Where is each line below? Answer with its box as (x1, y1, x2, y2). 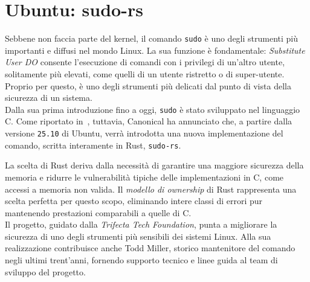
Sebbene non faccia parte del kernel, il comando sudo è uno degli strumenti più (5, 32, 299, 45)
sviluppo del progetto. (5, 265, 86, 278)
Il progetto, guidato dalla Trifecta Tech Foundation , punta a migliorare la (5, 218, 277, 231)
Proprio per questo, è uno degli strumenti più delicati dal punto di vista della (5, 79, 291, 92)
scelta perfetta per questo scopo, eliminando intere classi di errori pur (5, 194, 263, 207)
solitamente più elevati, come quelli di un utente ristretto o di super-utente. (5, 67, 285, 80)
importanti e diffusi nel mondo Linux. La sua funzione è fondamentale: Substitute (5, 43, 305, 56)
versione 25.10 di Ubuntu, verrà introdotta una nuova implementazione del (5, 127, 283, 139)
